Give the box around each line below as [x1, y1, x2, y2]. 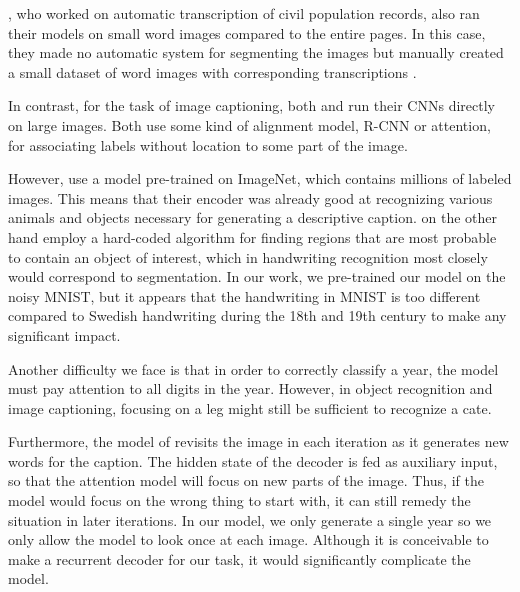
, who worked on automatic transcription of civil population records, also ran [8, 3, 480, 23]
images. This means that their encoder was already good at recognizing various [8, 187, 493, 208]
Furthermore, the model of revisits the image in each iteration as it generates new [8, 431, 509, 452]
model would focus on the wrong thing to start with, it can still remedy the [8, 490, 471, 511]
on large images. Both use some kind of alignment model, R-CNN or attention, [8, 114, 491, 135]
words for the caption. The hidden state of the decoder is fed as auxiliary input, [8, 450, 498, 471]
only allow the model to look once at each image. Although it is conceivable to [8, 529, 489, 550]
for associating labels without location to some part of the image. [8, 134, 408, 155]
